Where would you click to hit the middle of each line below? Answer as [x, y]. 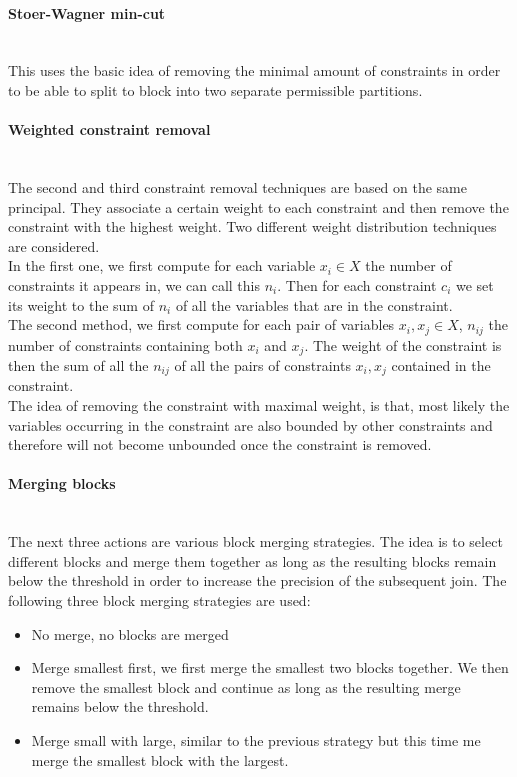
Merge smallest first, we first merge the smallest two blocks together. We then [270, 667]
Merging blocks [62, 483]
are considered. [54, 245]
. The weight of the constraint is [403, 344]
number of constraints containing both [125, 344]
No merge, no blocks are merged [130, 633]
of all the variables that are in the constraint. [314, 304]
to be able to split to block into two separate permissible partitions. [215, 89]
